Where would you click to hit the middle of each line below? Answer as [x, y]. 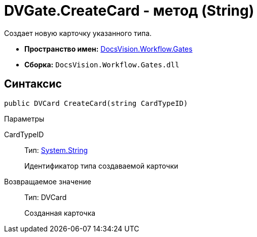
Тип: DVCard [46, 197]
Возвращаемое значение [48, 181]
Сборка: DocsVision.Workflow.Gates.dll [102, 64]
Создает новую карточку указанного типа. [78, 33]
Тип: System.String [56, 150]
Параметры [24, 118]
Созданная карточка [60, 213]
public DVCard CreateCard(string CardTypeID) [96, 103]
